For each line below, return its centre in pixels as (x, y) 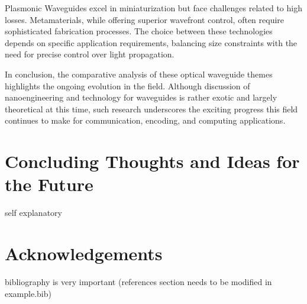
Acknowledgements (84, 253)
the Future (49, 184)
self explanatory (33, 213)
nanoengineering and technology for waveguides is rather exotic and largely (141, 97)
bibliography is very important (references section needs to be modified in (138, 281)
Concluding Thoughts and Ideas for (152, 161)
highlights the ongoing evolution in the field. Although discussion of (127, 85)
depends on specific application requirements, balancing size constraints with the (151, 42)
